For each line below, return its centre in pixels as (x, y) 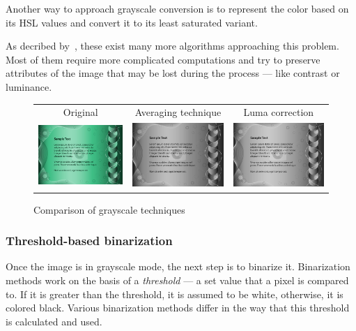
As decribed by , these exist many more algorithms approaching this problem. (172, 46)
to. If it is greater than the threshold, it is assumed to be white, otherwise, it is (175, 294)
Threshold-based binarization (89, 241)
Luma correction (279, 112)
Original (80, 112)
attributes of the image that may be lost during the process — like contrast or (173, 73)
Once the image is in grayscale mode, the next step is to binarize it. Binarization (178, 266)
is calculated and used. (54, 321)
